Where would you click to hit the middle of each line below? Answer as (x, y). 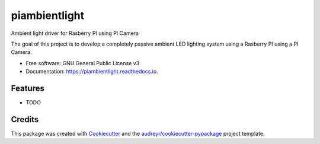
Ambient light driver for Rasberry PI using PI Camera (75, 33)
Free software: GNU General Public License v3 (83, 63)
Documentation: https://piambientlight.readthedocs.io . (92, 72)
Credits (25, 119)
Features (28, 88)
